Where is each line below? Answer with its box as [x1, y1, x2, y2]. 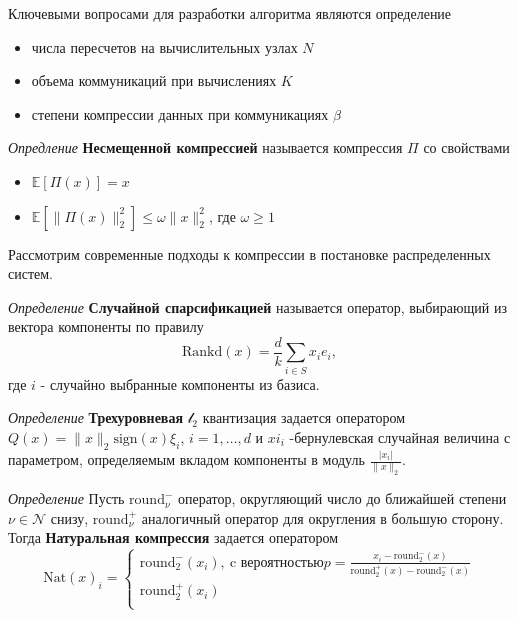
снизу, [50, 507, 89, 528]
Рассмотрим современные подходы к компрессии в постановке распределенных [8, 243, 491, 264]
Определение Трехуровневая [8, 407, 183, 428]
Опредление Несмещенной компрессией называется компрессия [8, 137, 403, 158]
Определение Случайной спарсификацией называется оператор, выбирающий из [8, 296, 507, 317]
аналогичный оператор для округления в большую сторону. [141, 507, 504, 528]
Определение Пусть [8, 488, 125, 509]
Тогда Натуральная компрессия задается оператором [8, 527, 339, 548]
